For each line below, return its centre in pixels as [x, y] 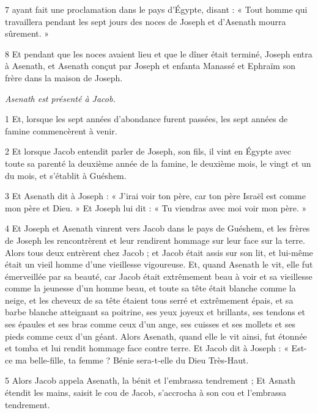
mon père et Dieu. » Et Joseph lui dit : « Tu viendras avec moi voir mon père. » [156, 207]
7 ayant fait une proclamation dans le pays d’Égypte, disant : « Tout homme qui [156, 9]
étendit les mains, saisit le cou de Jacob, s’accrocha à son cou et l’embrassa [146, 393]
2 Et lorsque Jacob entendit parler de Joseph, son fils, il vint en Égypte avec [148, 151]
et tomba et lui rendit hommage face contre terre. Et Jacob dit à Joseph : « [147, 348]
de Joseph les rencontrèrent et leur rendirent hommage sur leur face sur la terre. [155, 240]
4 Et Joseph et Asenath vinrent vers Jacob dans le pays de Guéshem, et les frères [157, 228]
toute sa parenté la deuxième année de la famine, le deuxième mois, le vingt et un [158, 163]
